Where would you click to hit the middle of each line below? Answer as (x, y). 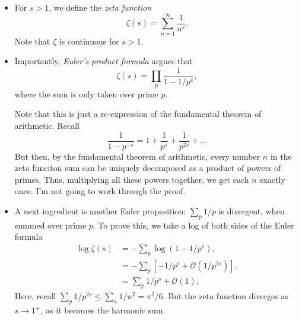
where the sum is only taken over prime (86, 94)
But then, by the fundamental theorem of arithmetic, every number (137, 156)
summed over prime (50, 225)
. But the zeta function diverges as (226, 296)
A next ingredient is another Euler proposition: (100, 210)
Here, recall (35, 296)
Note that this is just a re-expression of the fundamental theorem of (138, 114)
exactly (272, 179)
